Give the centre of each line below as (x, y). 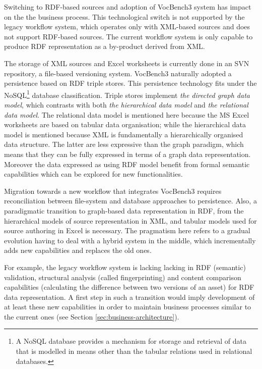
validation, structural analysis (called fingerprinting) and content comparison (123, 277)
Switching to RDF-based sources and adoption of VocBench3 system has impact (128, 7)
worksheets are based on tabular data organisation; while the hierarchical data (125, 124)
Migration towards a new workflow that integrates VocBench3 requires (113, 191)
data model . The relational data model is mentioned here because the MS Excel (127, 114)
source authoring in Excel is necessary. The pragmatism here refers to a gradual (127, 230)
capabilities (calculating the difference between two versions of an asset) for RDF (129, 287)
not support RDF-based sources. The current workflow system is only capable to (128, 36)
